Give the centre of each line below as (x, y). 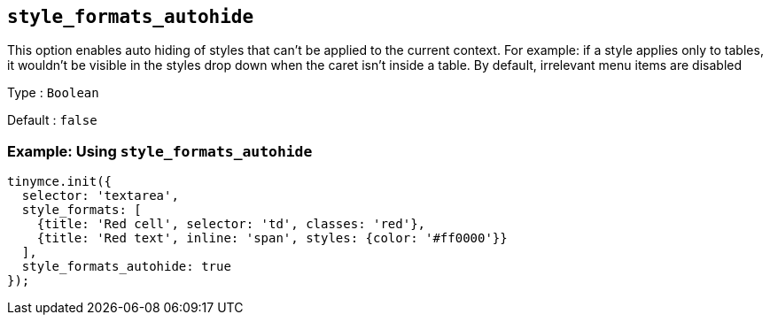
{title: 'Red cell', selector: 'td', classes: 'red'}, (231, 224)
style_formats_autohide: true (126, 267)
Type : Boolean (53, 93)
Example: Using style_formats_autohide (160, 151)
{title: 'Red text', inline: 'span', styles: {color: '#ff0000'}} (272, 238)
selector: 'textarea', (100, 196)
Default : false (52, 120)
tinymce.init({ (60, 182)
